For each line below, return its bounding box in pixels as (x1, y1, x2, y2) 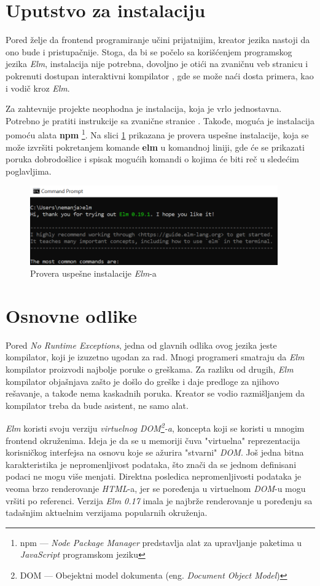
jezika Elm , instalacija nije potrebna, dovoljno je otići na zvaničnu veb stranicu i (6, 57, 308, 70)
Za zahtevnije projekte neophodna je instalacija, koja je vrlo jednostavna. (6, 102, 282, 115)
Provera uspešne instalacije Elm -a (30, 267, 157, 280)
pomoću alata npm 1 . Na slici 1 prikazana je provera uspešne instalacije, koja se (6, 127, 309, 141)
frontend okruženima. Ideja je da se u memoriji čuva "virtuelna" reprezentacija (6, 434, 300, 446)
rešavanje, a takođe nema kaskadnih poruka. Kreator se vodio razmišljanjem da (6, 387, 305, 400)
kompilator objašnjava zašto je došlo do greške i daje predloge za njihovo (6, 374, 279, 387)
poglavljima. (6, 164, 52, 177)
